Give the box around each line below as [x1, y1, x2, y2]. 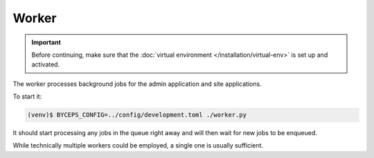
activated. [31, 60, 60, 69]
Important [31, 38, 62, 46]
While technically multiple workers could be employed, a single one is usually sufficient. [12, 141, 263, 150]
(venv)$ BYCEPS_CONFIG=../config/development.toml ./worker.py [27, 111, 247, 119]
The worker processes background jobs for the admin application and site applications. [12, 80, 262, 88]
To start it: [12, 92, 42, 100]
